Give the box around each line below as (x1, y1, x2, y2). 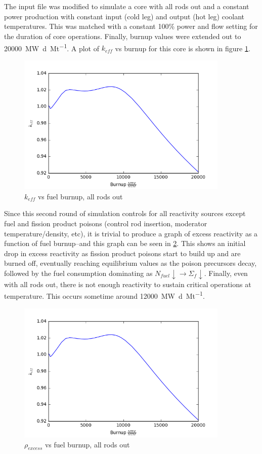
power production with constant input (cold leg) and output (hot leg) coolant (4, 11, 245, 21)
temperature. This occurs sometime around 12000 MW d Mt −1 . (4, 289, 205, 301)
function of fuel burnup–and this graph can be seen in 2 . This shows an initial (4, 238, 246, 249)
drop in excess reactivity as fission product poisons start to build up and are (4, 248, 241, 258)
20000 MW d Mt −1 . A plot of (4, 41, 100, 53)
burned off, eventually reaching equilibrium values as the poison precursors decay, (4, 258, 257, 268)
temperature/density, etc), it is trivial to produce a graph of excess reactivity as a (4, 228, 258, 238)
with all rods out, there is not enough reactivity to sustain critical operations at (4, 278, 251, 289)
